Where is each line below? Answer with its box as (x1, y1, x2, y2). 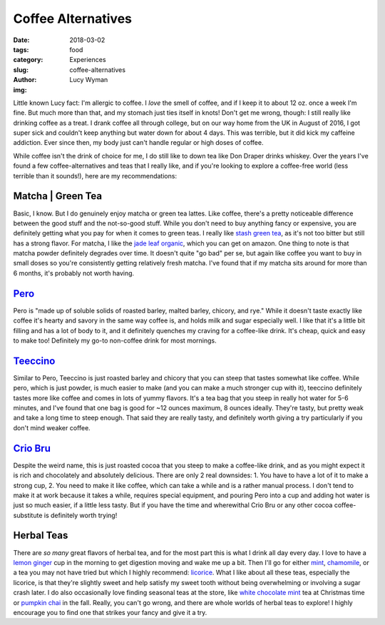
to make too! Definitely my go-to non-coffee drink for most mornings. (13, 336, 217, 345)
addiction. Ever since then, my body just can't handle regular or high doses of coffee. (13, 138, 264, 147)
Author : (13, 76, 37, 84)
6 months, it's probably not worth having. (13, 268, 135, 278)
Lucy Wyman (69, 76, 108, 84)
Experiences (69, 56, 106, 64)
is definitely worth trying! (43, 511, 118, 519)
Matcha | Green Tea (13, 190, 103, 203)
